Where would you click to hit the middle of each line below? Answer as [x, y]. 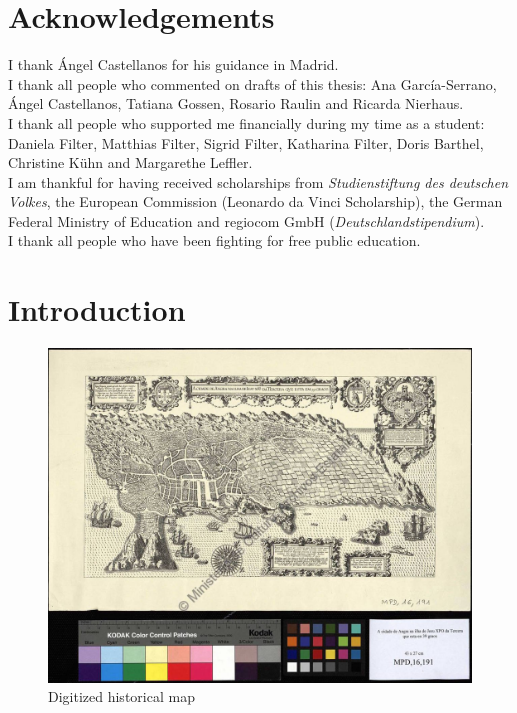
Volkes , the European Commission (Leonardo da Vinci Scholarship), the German [255, 201]
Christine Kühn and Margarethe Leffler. [130, 162]
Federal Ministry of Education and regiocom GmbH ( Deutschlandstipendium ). [246, 220]
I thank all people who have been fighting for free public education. [214, 240]
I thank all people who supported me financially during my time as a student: [246, 122]
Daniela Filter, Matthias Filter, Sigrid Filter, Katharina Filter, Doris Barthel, [246, 142]
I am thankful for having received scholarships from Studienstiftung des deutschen [258, 181]
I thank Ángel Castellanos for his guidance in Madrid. [173, 64]
